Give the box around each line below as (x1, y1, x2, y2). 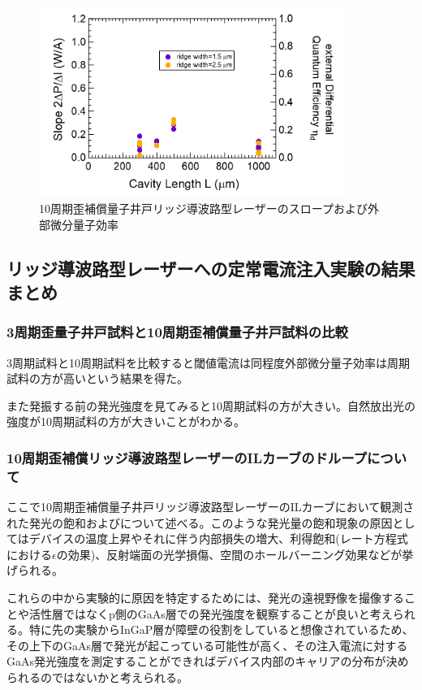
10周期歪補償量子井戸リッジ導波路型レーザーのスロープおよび (39, 200, 368, 216)
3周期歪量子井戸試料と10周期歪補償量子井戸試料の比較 (6, 322, 348, 342)
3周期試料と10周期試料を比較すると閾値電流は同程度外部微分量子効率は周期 (6, 354, 410, 371)
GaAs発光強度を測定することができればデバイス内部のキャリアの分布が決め (6, 653, 409, 670)
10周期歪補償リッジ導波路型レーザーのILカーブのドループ (6, 447, 367, 467)
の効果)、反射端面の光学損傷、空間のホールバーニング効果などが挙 (56, 545, 414, 562)
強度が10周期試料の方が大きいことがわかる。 (6, 413, 245, 430)
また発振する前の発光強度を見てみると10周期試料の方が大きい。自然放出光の (6, 397, 416, 414)
